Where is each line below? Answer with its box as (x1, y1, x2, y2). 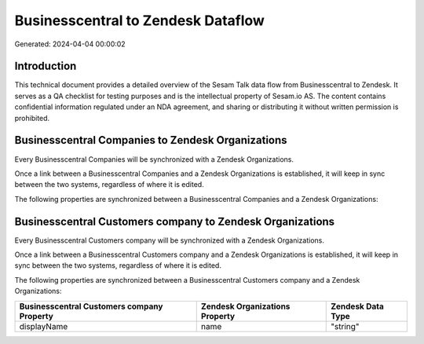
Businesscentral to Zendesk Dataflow (14, 12, 265, 29)
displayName (19, 320, 68, 331)
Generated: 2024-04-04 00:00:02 (14, 39, 126, 49)
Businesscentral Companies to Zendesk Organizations (14, 134, 287, 147)
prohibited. (14, 113, 50, 123)
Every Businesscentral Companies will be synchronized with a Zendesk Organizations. (14, 154, 294, 164)
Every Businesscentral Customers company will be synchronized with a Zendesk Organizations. (14, 236, 325, 245)
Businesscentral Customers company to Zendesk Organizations (14, 214, 335, 228)
